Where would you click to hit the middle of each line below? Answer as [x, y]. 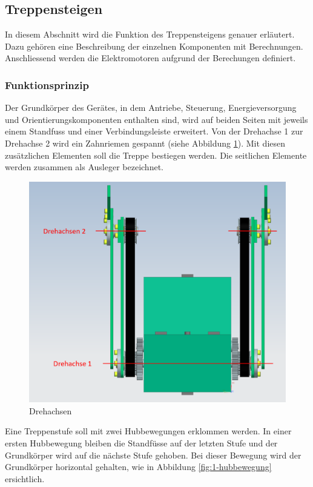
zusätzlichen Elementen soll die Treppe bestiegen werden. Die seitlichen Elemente [156, 155]
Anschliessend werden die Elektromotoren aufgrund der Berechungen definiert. [150, 58]
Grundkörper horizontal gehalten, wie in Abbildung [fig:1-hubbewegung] [138, 467]
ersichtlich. [25, 478]
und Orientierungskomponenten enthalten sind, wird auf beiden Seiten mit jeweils [156, 119]
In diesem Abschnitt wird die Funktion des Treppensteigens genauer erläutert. [150, 34]
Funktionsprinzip [47, 84]
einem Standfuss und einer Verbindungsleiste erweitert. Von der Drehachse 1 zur [154, 131]
